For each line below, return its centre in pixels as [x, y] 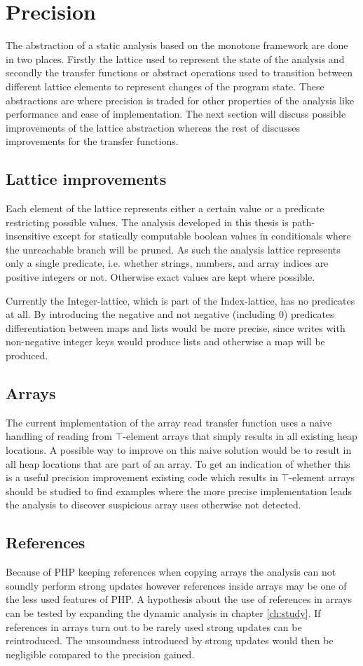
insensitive [28, 236]
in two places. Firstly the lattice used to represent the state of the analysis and [175, 58]
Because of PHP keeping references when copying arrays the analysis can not [171, 572]
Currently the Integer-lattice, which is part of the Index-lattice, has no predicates [180, 300]
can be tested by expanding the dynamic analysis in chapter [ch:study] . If [163, 612]
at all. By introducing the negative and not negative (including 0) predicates [170, 314]
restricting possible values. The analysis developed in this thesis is [147, 222]
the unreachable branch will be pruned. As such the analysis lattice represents [173, 249]
